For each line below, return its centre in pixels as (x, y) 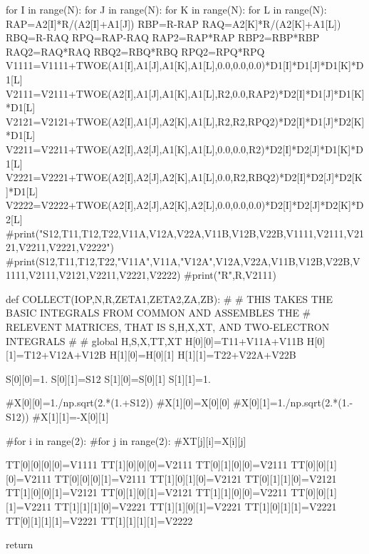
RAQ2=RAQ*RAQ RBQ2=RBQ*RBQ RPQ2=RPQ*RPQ (135, 51)
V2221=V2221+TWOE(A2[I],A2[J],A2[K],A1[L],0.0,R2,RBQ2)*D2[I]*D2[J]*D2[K (184, 177)
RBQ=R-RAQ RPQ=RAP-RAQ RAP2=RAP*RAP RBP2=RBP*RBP (163, 37)
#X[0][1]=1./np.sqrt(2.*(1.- (293, 402)
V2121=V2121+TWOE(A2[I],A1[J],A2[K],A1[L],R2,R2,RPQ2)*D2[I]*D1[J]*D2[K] (185, 121)
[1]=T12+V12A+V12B (56, 355)
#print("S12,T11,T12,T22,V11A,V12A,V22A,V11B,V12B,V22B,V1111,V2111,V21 (185, 233)
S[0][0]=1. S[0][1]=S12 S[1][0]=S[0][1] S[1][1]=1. (108, 378)
